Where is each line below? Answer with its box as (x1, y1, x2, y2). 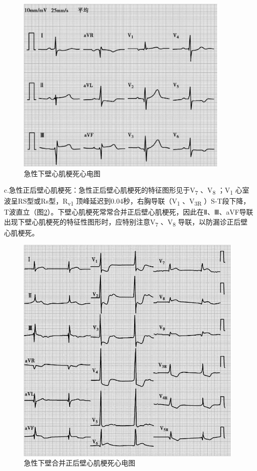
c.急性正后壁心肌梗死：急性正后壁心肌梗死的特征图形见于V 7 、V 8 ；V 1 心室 (4, 185, 250, 196)
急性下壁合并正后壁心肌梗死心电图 (24, 458, 135, 468)
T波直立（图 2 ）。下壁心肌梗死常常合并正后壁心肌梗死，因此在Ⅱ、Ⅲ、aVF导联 (4, 207, 254, 217)
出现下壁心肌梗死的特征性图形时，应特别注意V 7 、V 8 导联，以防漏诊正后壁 (4, 217, 248, 228)
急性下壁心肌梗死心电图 (24, 168, 100, 178)
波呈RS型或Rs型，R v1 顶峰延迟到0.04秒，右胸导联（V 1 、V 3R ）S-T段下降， (4, 196, 250, 208)
